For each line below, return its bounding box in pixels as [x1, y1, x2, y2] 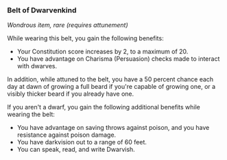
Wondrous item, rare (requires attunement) [7, 21, 128, 29]
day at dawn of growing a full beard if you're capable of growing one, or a [7, 83, 216, 91]
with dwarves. [16, 62, 57, 70]
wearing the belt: [7, 110, 55, 118]
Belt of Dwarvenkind [7, 5, 77, 15]
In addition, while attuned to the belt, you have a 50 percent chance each [7, 75, 214, 83]
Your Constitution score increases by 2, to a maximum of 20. [16, 47, 189, 56]
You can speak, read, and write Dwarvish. [16, 146, 135, 154]
